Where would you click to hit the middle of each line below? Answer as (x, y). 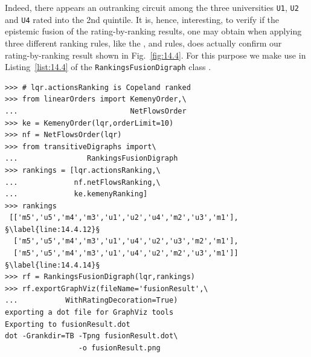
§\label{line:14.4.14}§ (53, 265)
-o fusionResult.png (119, 348)
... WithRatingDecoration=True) (91, 301)
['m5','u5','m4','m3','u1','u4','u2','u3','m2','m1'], (126, 241)
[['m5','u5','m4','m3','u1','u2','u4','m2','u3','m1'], (124, 218)
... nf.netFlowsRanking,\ (83, 182)
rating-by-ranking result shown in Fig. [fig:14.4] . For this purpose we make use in (155, 55)
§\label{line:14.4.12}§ (53, 229)
